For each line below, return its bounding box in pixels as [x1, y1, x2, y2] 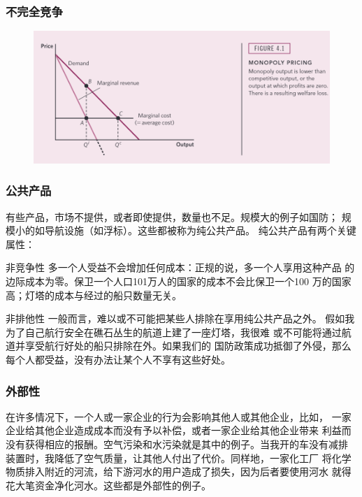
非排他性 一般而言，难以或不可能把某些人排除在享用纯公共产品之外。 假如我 [6, 311, 355, 326]
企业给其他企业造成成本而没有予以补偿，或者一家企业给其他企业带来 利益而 [6, 423, 352, 438]
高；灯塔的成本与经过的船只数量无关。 [6, 287, 182, 302]
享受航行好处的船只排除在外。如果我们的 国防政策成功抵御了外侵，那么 [24, 338, 352, 353]
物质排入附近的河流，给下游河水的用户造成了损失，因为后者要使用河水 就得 [6, 464, 352, 479]
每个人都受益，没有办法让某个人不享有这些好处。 [6, 352, 231, 366]
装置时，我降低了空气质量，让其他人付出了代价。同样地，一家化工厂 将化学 [6, 450, 352, 465]
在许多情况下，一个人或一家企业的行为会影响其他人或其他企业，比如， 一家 [6, 409, 352, 424]
